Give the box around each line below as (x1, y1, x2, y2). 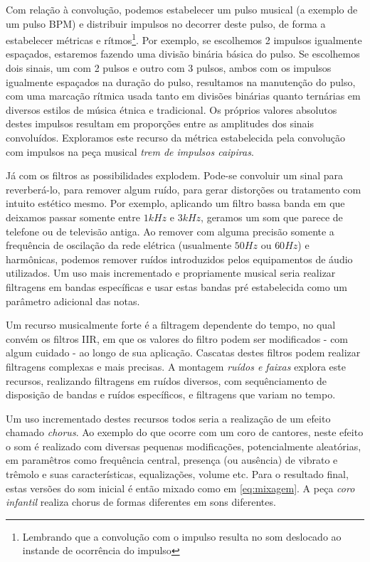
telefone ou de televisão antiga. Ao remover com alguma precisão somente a (6, 223, 334, 238)
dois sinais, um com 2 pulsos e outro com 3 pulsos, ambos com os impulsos (6, 60, 332, 75)
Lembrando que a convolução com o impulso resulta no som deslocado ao (22, 529, 342, 544)
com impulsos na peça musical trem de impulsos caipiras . (6, 144, 254, 159)
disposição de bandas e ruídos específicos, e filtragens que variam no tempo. (6, 387, 336, 402)
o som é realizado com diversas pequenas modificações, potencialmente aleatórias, (6, 438, 361, 453)
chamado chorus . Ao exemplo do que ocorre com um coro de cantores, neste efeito (6, 425, 364, 440)
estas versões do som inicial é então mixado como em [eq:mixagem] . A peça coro (6, 480, 355, 495)
